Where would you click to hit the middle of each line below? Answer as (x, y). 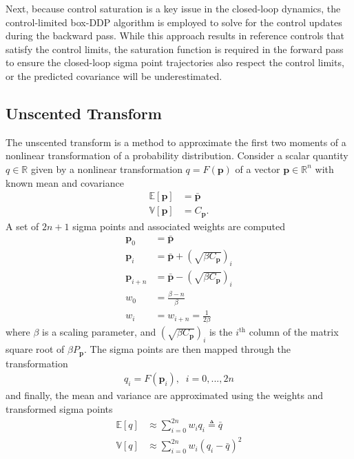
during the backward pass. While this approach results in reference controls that (175, 35)
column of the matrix (294, 332)
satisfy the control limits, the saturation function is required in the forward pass (175, 49)
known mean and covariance (65, 182)
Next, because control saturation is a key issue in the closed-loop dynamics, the (173, 8)
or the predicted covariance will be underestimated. (114, 75)
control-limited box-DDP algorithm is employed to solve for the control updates (174, 22)
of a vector (258, 169)
